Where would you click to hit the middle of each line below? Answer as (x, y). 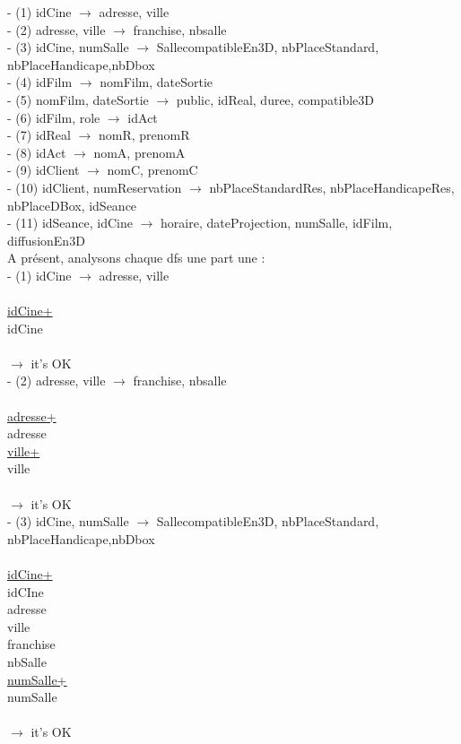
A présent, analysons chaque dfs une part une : (136, 258)
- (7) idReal (39, 135)
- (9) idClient (43, 170)
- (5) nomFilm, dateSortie (78, 99)
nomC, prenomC (152, 170)
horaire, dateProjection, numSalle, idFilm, (277, 223)
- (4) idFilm (40, 82)
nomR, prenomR (144, 135)
